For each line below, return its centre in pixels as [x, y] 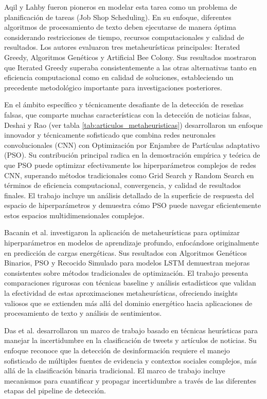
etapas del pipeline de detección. [55, 391]
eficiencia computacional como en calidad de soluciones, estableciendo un [119, 77]
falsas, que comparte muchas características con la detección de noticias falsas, [128, 114]
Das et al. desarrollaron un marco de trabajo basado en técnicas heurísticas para [131, 330]
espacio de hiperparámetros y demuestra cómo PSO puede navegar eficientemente [133, 205]
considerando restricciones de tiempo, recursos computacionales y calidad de [124, 37]
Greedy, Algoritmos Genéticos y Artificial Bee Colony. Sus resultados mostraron [130, 57]
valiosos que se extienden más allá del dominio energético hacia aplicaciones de [128, 303]
